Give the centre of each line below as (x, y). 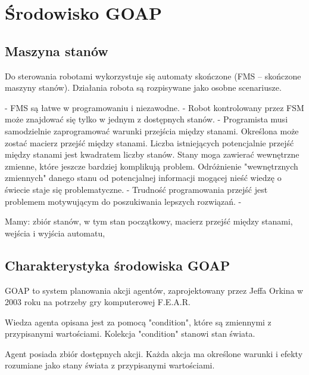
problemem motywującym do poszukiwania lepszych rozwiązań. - (123, 201)
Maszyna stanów (57, 50)
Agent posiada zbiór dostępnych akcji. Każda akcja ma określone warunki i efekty (154, 353)
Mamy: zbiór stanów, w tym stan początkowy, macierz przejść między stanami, (149, 221)
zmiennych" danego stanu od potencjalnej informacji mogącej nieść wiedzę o (143, 178)
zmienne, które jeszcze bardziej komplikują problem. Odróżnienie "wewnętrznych (152, 166)
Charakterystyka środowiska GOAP (118, 265)
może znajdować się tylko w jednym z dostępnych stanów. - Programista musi (146, 119)
